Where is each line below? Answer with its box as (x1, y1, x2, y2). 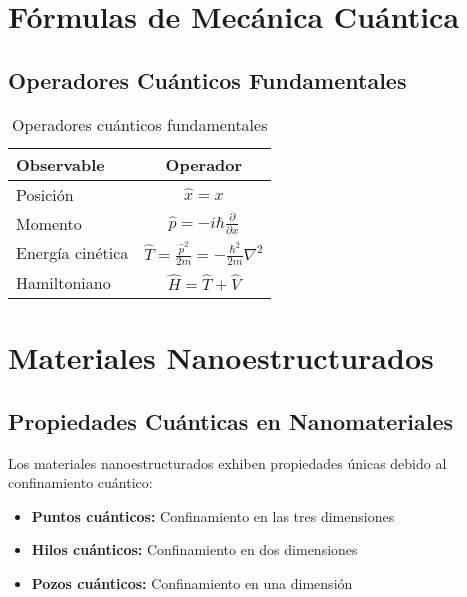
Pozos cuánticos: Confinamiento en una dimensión (31, 572, 353, 593)
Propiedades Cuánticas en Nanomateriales (8, 405, 454, 436)
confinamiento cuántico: (8, 472, 153, 493)
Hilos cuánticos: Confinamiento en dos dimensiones (31, 539, 358, 560)
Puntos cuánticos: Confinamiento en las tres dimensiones (31, 505, 395, 526)
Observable (16, 152, 105, 176)
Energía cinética (16, 241, 129, 265)
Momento (16, 211, 82, 235)
